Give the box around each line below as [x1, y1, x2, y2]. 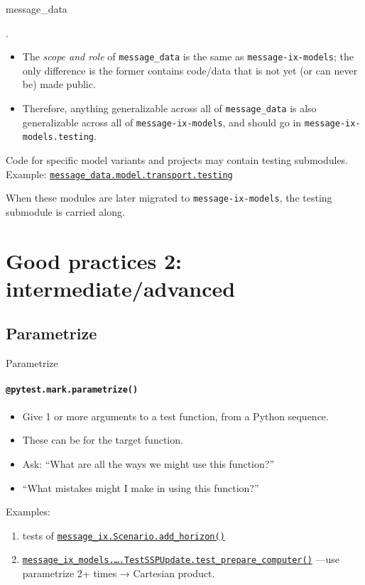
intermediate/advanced [6, 273, 236, 302]
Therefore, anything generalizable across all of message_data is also [22, 101, 317, 116]
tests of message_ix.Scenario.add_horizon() [22, 527, 225, 542]
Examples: [6, 504, 50, 519]
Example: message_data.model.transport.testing [6, 166, 233, 181]
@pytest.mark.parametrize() [6, 385, 138, 395]
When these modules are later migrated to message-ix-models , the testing [6, 190, 332, 205]
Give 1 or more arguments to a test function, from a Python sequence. [22, 408, 329, 423]
